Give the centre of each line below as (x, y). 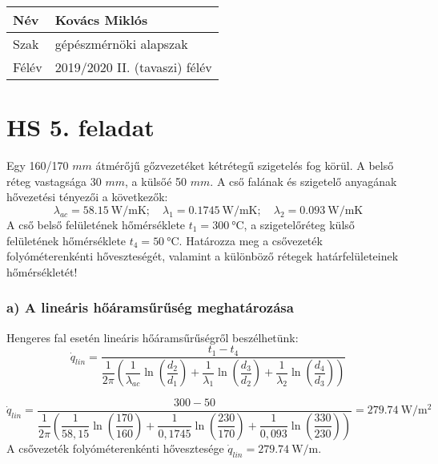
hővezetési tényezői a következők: (87, 197)
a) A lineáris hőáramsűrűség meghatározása (150, 307)
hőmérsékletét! (42, 271)
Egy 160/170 (38, 165)
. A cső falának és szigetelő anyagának (303, 181)
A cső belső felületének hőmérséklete (96, 224)
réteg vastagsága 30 (54, 181)
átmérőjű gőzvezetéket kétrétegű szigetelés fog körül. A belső (245, 165)
